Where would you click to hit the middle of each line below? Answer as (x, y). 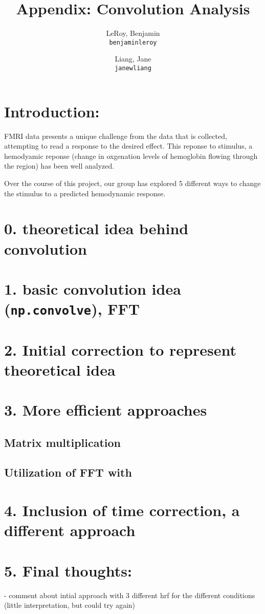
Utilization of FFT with (68, 472)
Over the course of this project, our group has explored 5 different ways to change (132, 183)
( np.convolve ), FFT (72, 309)
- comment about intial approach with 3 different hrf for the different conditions (130, 595)
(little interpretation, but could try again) (70, 605)
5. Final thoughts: (68, 570)
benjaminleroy (133, 42)
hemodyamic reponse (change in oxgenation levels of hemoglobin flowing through (131, 156)
